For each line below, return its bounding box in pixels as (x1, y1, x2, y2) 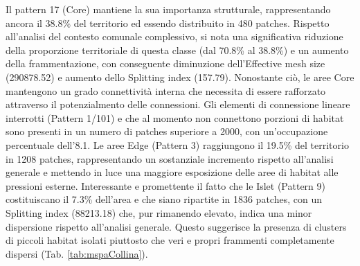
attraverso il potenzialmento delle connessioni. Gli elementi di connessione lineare (6, 97, 350, 112)
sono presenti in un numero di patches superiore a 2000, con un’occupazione (6, 124, 328, 139)
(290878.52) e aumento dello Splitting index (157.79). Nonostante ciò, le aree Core (6, 69, 354, 84)
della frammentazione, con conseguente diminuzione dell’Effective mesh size (6, 56, 325, 71)
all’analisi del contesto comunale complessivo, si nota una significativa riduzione (6, 29, 343, 44)
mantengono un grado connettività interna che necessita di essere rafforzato (6, 83, 326, 98)
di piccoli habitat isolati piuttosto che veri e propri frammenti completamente (6, 233, 334, 247)
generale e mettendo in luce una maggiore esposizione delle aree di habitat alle (6, 165, 339, 179)
